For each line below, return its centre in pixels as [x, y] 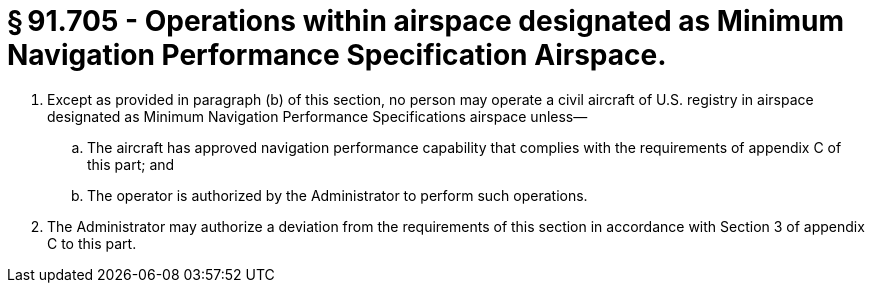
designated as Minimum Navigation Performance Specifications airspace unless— [317, 116]
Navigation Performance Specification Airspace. [337, 55]
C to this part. [92, 243]
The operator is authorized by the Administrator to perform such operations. [337, 195]
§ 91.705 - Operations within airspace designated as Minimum [426, 21]
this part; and [131, 164]
